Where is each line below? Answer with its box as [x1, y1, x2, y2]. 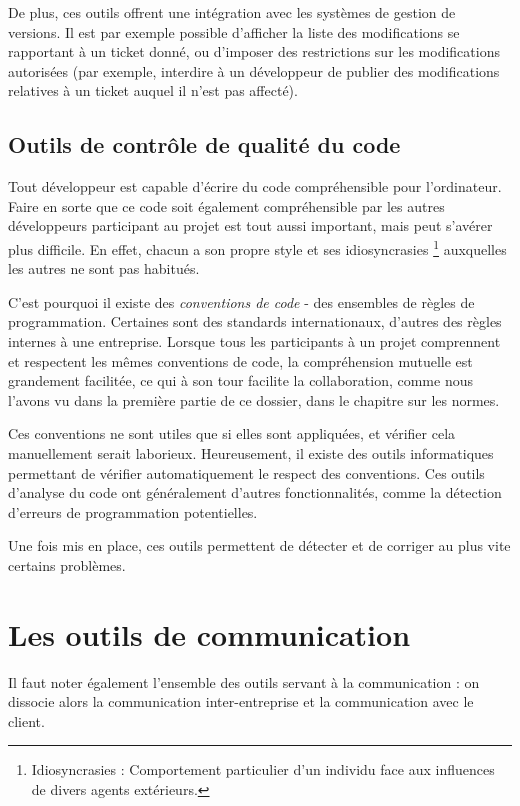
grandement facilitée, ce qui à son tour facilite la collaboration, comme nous [8, 370, 473, 391]
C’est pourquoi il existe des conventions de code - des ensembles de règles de [8, 291, 475, 312]
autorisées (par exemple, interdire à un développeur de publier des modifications [8, 60, 500, 81]
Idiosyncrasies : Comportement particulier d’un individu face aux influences [31, 759, 495, 780]
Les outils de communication [8, 613, 411, 654]
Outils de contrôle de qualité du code [8, 129, 401, 160]
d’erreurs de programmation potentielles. [8, 501, 258, 522]
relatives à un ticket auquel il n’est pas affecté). [8, 80, 298, 101]
